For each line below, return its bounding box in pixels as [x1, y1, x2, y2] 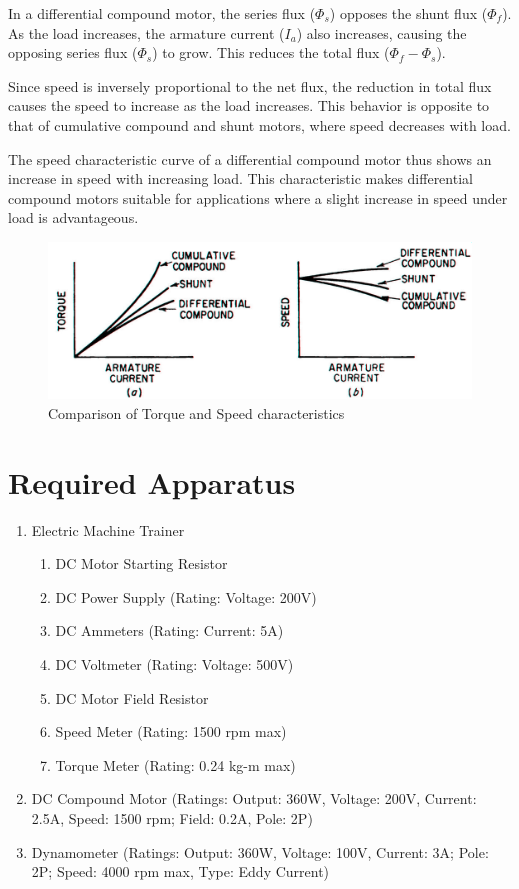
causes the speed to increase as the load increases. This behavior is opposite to [8, 95, 490, 116]
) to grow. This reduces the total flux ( [152, 42, 390, 63]
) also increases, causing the [296, 22, 467, 43]
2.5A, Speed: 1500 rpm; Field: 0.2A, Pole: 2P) [31, 807, 313, 828]
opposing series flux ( [8, 42, 138, 63]
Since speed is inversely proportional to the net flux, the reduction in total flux [8, 75, 492, 96]
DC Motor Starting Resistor [55, 553, 228, 574]
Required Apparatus [8, 461, 296, 502]
